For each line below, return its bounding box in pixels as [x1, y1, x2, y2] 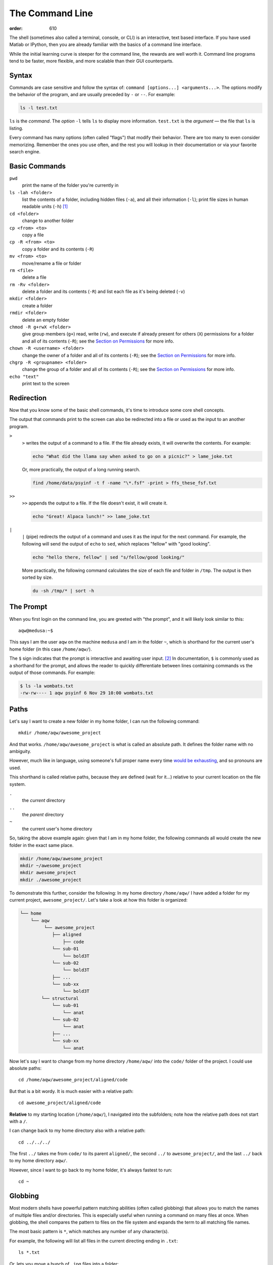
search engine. [9, 148, 40, 154]
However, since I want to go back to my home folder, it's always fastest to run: [9, 1167, 172, 1173]
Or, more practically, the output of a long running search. [22, 466, 141, 473]
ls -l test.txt [20, 105, 58, 111]
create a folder [22, 303, 53, 309]
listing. [9, 125, 24, 131]
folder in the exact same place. [9, 842, 74, 848]
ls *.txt [18, 1250, 40, 1255]
